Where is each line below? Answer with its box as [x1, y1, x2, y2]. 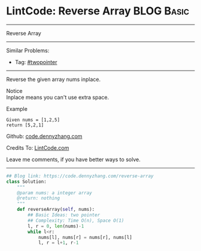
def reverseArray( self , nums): [17, 207, 95, 213]
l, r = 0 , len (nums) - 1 [28, 223, 84, 229]
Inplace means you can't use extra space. [6, 93, 109, 101]
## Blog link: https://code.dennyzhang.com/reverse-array [6, 173, 154, 179]
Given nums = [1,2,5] [6, 117, 60, 123]
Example [6, 105, 28, 112]
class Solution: [6, 179, 47, 185]
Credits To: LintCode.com [6, 144, 69, 151]
